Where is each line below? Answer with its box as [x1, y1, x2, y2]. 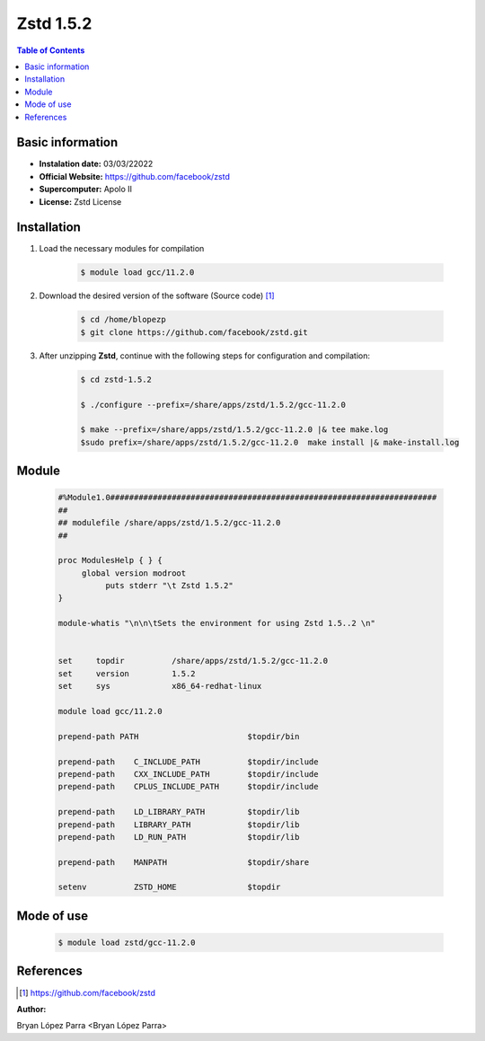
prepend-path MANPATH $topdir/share [57, 857, 310, 867]
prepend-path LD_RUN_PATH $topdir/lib [57, 832, 300, 842]
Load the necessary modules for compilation [39, 243, 205, 254]
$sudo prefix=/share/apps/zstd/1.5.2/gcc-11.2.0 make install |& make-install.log [80, 437, 460, 447]
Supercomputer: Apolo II [39, 184, 133, 195]
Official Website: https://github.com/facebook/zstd [39, 171, 231, 181]
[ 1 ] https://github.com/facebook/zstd [19, 987, 156, 998]
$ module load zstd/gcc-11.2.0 [57, 938, 197, 948]
